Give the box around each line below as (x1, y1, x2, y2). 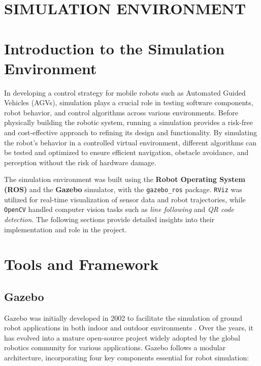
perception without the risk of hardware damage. (4, 157, 156, 167)
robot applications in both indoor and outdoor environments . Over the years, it (4, 322, 253, 333)
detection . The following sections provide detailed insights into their (4, 213, 215, 224)
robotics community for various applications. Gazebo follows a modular (4, 342, 226, 353)
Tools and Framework (4, 254, 159, 274)
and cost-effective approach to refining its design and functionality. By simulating (4, 127, 257, 138)
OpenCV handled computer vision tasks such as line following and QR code (4, 204, 234, 215)
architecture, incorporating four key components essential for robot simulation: (4, 352, 249, 363)
